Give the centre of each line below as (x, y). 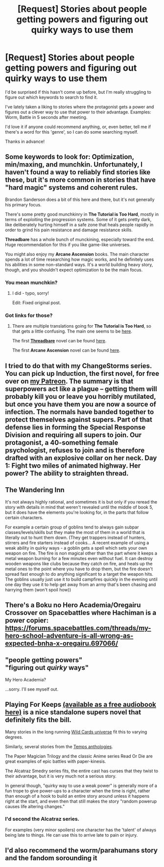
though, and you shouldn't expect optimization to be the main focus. (74, 270)
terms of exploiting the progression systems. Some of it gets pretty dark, (78, 219)
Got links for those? (29, 315)
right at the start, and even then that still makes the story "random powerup (81, 801)
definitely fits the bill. (38, 720)
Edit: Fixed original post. (36, 303)
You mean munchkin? (31, 282)
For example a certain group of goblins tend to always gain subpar (72, 527)
